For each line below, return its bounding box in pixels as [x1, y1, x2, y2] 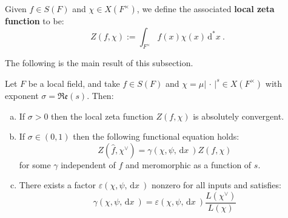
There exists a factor [19, 179, 96, 191]
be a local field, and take [28, 77, 120, 89]
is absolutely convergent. [193, 109, 284, 122]
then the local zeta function [51, 109, 153, 122]
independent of [61, 158, 116, 171]
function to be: [5, 15, 64, 27]
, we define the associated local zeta [136, 2, 275, 15]
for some [19, 158, 51, 171]
